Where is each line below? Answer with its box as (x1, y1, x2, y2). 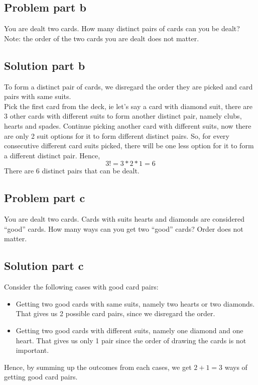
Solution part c (4, 258, 84, 273)
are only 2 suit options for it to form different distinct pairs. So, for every (4, 130, 229, 141)
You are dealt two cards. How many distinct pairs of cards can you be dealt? (4, 23, 240, 34)
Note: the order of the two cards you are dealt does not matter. (4, 33, 199, 43)
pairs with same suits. (4, 91, 71, 102)
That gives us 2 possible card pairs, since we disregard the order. (16, 308, 215, 319)
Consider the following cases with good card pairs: (4, 281, 159, 292)
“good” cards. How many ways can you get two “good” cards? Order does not (4, 223, 243, 234)
